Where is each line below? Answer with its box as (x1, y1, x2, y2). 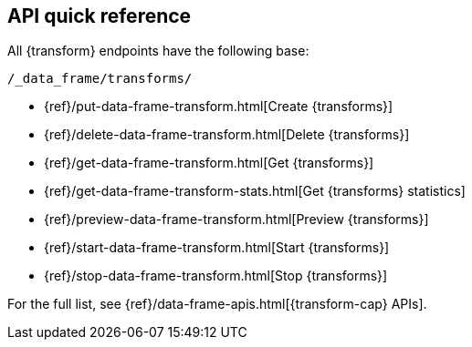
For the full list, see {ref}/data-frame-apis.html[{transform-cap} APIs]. (7, 296, 427, 312)
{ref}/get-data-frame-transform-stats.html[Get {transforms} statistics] (44, 183, 466, 199)
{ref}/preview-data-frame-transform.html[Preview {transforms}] (44, 211, 429, 228)
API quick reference (7, 5, 192, 27)
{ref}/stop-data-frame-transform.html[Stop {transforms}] (44, 268, 388, 284)
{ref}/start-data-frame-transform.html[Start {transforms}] (44, 240, 390, 256)
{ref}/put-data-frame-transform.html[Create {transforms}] (44, 98, 393, 115)
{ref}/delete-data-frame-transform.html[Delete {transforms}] (44, 127, 410, 143)
